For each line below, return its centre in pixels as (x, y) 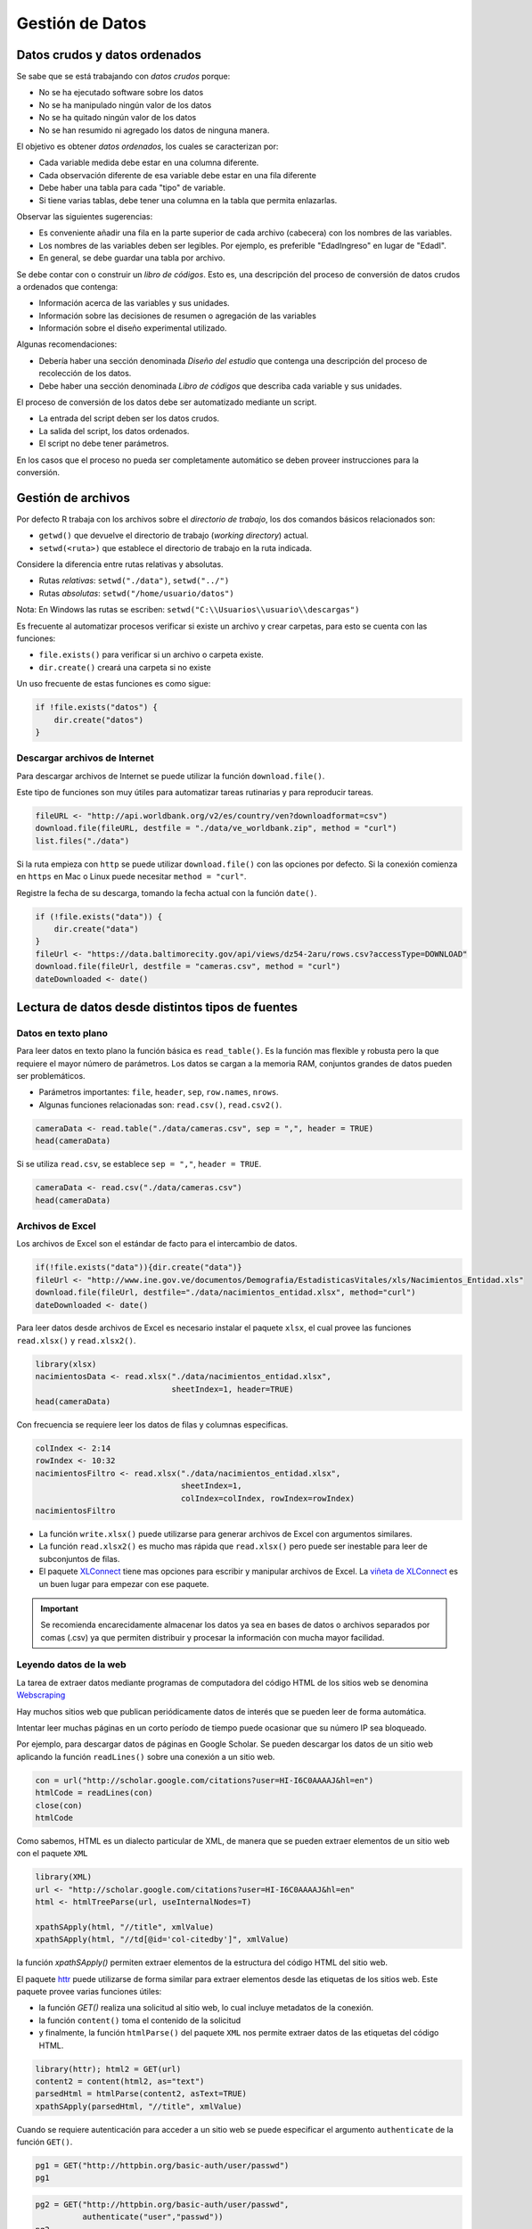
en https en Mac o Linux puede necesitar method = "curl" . (131, 876)
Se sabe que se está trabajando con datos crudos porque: (123, 77)
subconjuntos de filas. (79, 1559)
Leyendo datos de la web (71, 1665)
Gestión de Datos (82, 23)
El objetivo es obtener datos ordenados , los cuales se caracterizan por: (147, 146)
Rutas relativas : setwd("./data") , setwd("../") (134, 580)
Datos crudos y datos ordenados (109, 55)
